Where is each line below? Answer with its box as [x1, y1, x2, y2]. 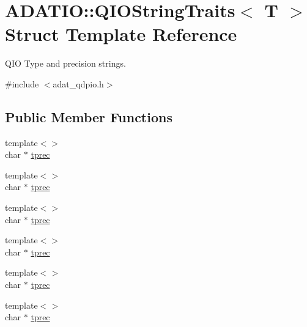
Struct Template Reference [5, 21, 237, 46]
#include [5, 77, 39, 90]
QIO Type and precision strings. [5, 57, 126, 70]
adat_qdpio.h [53, 77, 104, 90]
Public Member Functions [5, 107, 172, 126]
